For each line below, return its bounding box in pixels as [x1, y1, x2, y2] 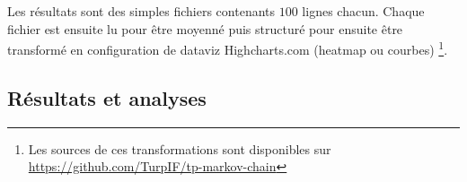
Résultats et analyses [7, 83, 207, 111]
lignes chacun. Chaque [302, 2, 425, 20]
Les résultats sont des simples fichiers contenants [7, 2, 276, 20]
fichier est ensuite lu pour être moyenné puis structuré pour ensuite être [7, 19, 403, 38]
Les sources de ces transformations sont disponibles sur [28, 139, 331, 158]
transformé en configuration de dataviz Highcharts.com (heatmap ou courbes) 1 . [7, 38, 448, 58]
